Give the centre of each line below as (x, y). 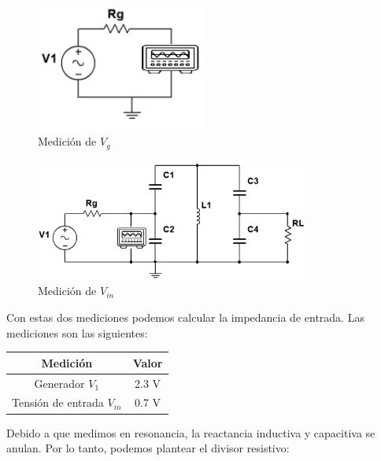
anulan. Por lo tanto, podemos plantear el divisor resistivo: (148, 448)
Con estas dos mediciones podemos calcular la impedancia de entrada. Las (185, 317)
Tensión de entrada (58, 402)
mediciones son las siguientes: (77, 332)
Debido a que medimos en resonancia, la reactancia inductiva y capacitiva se (191, 432)
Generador (59, 383)
